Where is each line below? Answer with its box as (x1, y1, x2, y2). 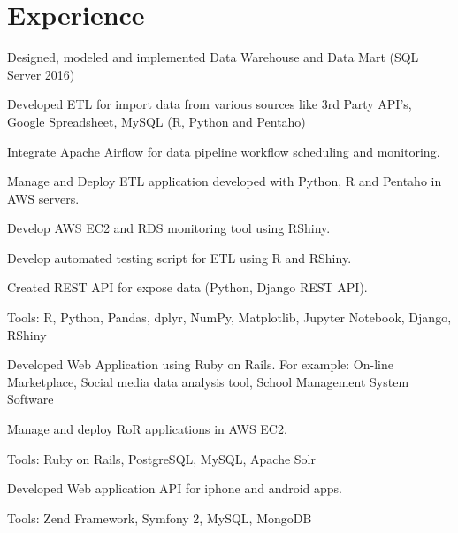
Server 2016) (7, 65, 75, 83)
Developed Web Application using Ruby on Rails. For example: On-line (7, 355, 393, 374)
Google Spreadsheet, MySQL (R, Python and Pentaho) (7, 112, 306, 130)
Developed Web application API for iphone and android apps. (7, 479, 343, 498)
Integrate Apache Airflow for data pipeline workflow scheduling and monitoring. (7, 142, 440, 160)
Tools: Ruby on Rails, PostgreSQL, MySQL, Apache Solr (7, 449, 316, 467)
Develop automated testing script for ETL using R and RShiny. (7, 248, 352, 266)
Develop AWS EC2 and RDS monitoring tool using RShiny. (7, 219, 331, 237)
